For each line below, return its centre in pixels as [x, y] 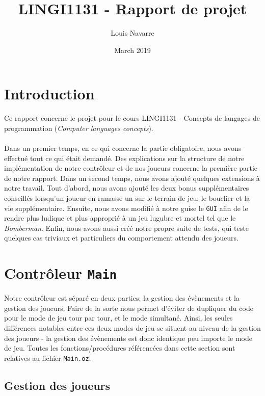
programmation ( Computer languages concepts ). [79, 128]
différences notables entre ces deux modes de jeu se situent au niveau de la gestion [132, 328]
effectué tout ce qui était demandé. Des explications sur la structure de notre [124, 158]
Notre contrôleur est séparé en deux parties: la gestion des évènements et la [122, 298]
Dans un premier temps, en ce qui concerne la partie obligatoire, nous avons [123, 148]
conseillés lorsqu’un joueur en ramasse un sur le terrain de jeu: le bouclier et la [127, 198]
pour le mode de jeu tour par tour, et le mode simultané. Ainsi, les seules [118, 318]
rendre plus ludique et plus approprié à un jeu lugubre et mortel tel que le [120, 218]
